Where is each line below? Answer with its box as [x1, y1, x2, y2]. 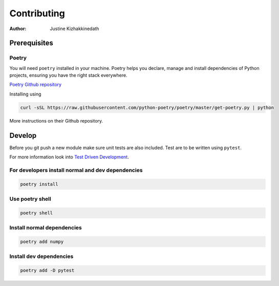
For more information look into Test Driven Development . [9, 154, 129, 160]
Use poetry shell [9, 196, 51, 203]
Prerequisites [9, 39, 53, 47]
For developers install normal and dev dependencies [9, 166, 143, 174]
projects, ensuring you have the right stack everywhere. [9, 72, 127, 79]
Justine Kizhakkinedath [50, 26, 99, 32]
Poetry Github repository [9, 82, 61, 88]
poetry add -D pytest [20, 268, 75, 273]
